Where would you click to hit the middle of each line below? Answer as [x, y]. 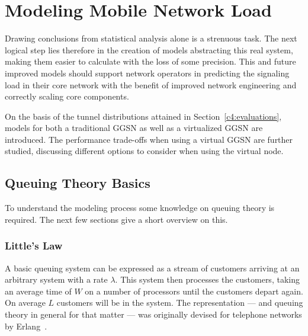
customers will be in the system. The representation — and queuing [180, 303]
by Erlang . [26, 326]
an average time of [38, 291]
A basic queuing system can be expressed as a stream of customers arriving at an [152, 268]
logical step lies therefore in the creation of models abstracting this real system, [149, 49]
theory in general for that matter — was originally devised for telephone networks [153, 314]
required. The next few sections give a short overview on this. [116, 219]
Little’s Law [34, 246]
